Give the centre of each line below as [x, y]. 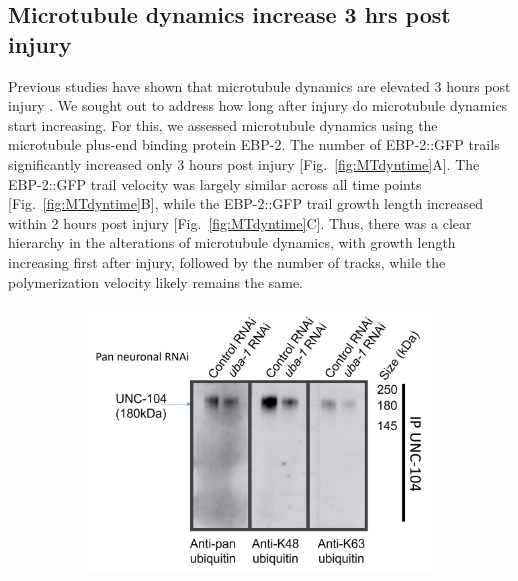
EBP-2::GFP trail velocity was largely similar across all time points [215, 183]
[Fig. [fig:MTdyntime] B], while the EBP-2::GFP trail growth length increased [246, 203]
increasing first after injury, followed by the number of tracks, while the [227, 261]
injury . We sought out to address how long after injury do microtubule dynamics [258, 105]
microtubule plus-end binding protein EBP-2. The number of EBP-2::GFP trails [254, 144]
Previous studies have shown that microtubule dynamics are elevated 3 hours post [259, 85]
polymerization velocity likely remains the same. [155, 281]
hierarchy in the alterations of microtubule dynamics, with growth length [232, 242]
